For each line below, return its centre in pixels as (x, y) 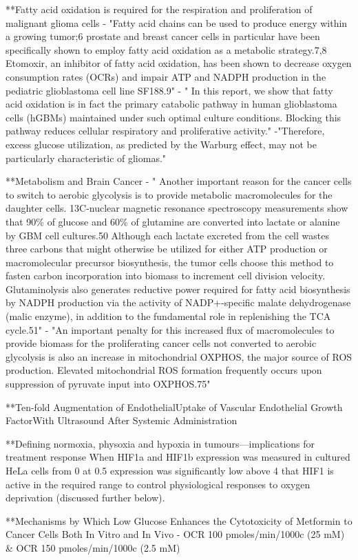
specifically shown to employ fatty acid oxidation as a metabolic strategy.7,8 (166, 49)
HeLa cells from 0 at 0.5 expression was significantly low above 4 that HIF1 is (170, 470)
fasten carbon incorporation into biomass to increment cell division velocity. (166, 276)
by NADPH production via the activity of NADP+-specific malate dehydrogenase (178, 302)
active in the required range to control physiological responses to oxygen (158, 484)
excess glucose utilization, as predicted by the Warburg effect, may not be (161, 144)
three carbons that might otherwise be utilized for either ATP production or (167, 249)
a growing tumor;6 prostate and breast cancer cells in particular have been (163, 36)
